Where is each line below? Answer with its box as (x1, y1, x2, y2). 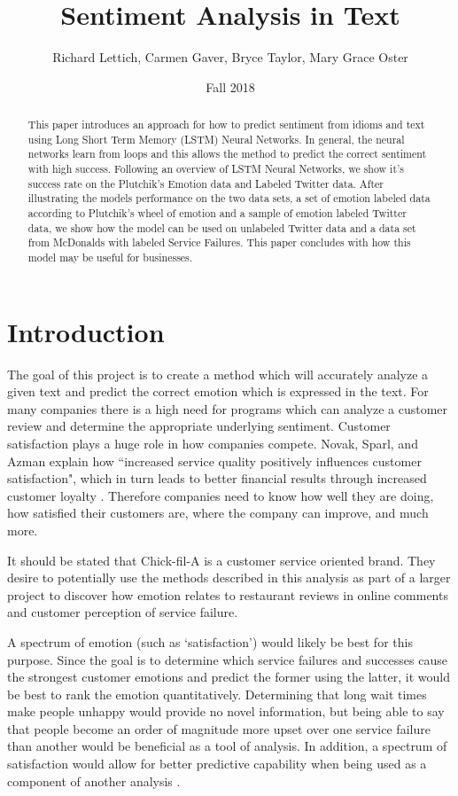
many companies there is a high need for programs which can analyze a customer (7, 399, 448, 418)
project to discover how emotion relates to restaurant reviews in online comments (7, 585, 448, 604)
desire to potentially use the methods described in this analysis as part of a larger (7, 568, 451, 587)
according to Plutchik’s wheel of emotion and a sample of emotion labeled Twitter (27, 206, 407, 221)
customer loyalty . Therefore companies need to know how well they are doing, (7, 486, 434, 504)
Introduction (7, 313, 165, 349)
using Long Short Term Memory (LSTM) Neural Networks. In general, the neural (27, 131, 405, 146)
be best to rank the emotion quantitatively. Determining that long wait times (7, 684, 427, 703)
